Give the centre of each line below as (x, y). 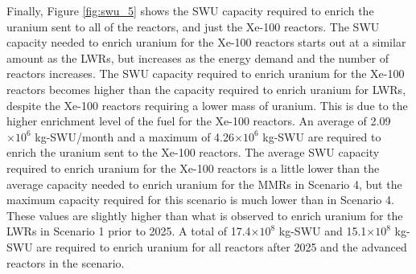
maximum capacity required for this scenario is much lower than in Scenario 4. (200, 200)
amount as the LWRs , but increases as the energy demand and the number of (198, 57)
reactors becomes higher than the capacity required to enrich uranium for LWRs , (206, 89)
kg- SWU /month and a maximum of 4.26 (134, 136)
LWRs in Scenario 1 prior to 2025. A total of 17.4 (129, 231)
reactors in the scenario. (66, 262)
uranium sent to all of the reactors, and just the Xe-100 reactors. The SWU (193, 26)
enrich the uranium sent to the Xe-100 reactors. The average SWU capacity (193, 152)
